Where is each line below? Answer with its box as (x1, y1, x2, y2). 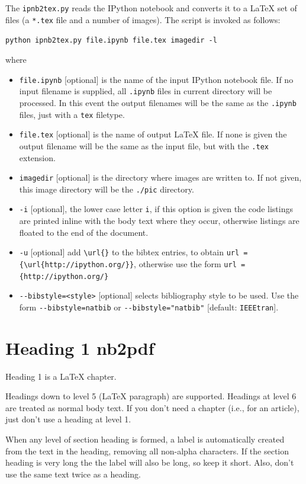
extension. (19, 151, 56, 164)
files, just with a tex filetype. (19, 108, 125, 120)
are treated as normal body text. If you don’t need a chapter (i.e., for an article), (5, 401, 299, 414)
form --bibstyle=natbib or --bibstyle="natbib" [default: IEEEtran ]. (19, 300, 279, 313)
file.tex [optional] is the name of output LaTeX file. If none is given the (19, 128, 287, 140)
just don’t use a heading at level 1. (5, 413, 131, 425)
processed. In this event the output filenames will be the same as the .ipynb (19, 96, 297, 108)
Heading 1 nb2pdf (5, 335, 154, 360)
